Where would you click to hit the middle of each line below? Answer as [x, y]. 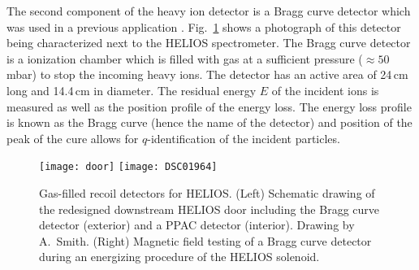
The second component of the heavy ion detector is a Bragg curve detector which [209, 11]
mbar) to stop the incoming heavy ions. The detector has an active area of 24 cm [207, 74]
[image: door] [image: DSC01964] [128, 167]
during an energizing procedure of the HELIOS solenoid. [179, 257]
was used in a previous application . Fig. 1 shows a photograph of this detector [204, 26]
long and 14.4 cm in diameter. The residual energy [132, 90]
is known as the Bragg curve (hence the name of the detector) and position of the [209, 122]
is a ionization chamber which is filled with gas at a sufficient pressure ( [185, 58]
